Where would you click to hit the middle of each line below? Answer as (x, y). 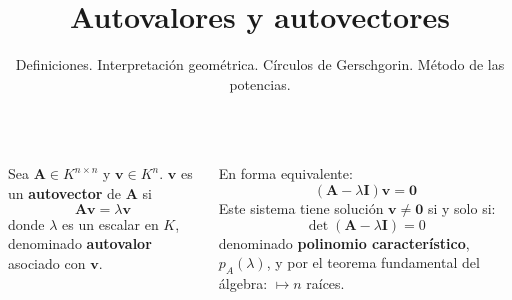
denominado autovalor (80, 243)
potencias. (260, 83)
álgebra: (243, 282)
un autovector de (65, 192)
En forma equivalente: (285, 173)
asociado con (47, 262)
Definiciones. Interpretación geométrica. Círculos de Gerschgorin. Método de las (260, 64)
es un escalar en (110, 223)
